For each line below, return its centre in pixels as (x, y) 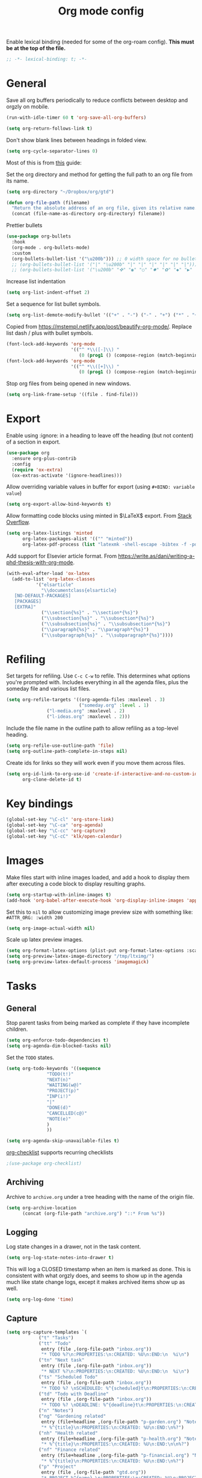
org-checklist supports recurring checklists (60, 1153)
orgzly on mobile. (28, 106)
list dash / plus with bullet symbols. (50, 333)
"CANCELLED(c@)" (67, 1113)
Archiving (25, 1182)
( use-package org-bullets (38, 236)
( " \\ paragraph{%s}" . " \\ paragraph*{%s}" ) (95, 629)
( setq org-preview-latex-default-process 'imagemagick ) (78, 962)
